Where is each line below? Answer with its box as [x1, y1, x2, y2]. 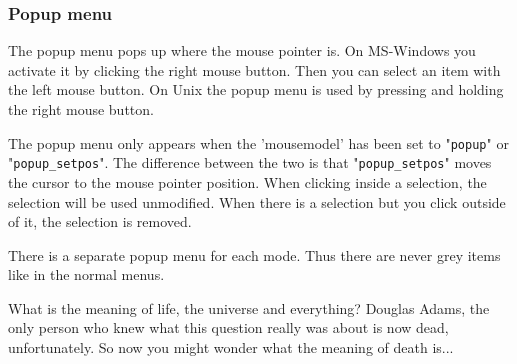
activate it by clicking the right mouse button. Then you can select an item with [8, 59, 501, 80]
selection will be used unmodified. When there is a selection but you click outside [8, 191, 506, 212]
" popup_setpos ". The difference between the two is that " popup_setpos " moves [8, 152, 492, 173]
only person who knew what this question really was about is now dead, [8, 317, 449, 338]
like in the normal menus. [8, 264, 165, 285]
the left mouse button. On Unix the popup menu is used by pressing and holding [8, 79, 504, 100]
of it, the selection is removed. [8, 211, 192, 232]
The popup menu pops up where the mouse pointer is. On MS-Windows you [8, 40, 476, 61]
